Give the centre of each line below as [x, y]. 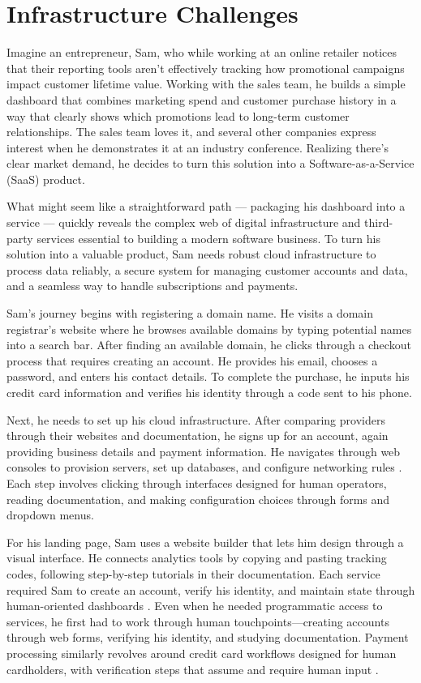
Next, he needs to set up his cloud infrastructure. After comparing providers [196, 419]
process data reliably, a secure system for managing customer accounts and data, [207, 269]
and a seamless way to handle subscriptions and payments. [153, 286]
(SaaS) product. [46, 179]
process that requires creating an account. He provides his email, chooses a [192, 360]
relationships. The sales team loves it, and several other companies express [191, 132]
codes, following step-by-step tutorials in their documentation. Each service [193, 573]
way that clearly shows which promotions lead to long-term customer [178, 115]
